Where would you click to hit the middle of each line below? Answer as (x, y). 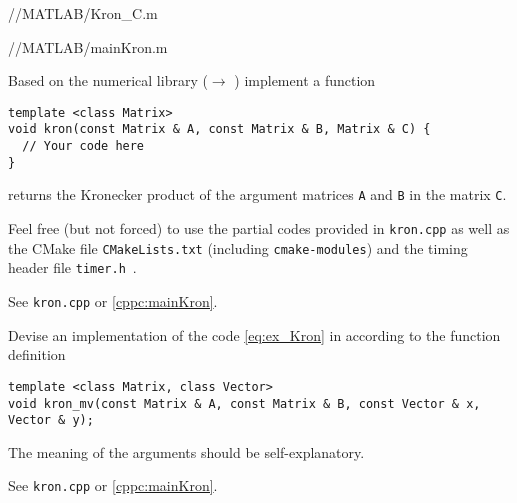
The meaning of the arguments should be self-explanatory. (186, 451)
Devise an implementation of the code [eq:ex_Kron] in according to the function (254, 334)
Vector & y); (51, 420)
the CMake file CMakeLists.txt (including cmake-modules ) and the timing (238, 247)
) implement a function (305, 80)
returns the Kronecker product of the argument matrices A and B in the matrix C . (257, 194)
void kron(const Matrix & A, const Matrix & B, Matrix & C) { (219, 129)
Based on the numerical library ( (108, 80)
